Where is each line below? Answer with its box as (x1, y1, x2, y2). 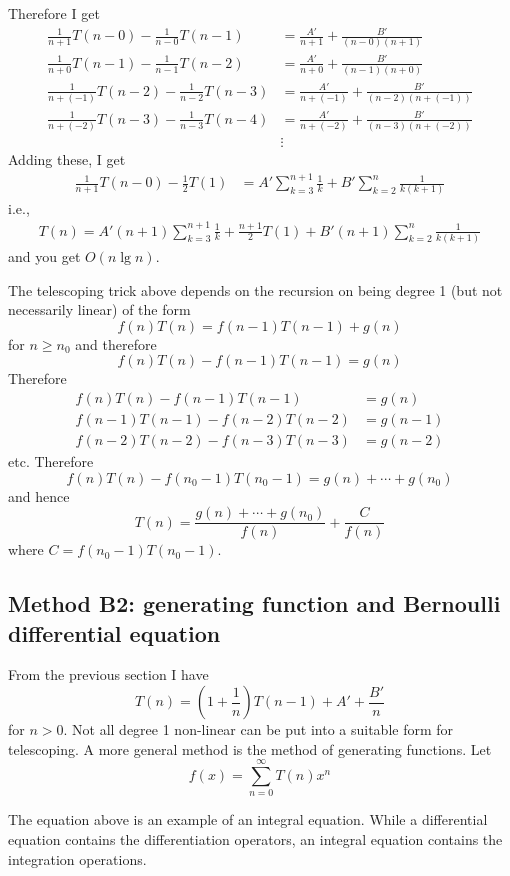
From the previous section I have (8, 664, 209, 685)
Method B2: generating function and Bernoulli (8, 588, 501, 619)
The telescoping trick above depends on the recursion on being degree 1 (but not (8, 279, 503, 300)
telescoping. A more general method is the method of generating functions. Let (8, 738, 492, 759)
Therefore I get (8, 3, 100, 23)
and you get (8, 245, 81, 266)
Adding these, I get (8, 149, 126, 170)
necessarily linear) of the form (8, 299, 191, 320)
